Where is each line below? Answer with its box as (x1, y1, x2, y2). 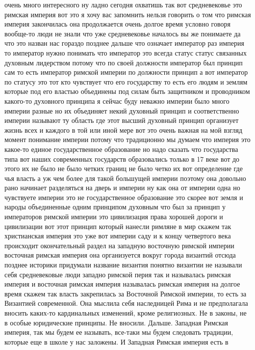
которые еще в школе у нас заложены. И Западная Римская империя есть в (4, 336, 229, 347)
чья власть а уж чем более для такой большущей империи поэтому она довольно (4, 173, 246, 183)
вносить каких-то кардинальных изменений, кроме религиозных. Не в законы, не (4, 308, 247, 318)
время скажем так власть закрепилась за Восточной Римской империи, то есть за (4, 288, 247, 298)
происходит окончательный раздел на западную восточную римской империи (4, 240, 234, 250)
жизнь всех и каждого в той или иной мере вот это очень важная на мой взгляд (4, 124, 243, 135)
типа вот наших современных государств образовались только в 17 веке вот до (4, 153, 240, 164)
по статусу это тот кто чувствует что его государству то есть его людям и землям (4, 76, 248, 87)
